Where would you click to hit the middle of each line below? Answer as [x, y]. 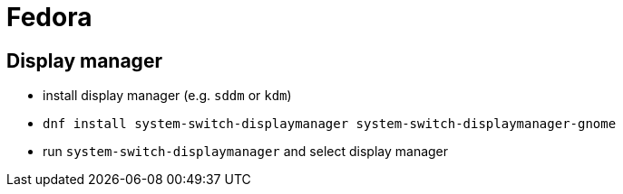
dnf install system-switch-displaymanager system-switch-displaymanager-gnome [330, 124]
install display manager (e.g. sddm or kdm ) [167, 96]
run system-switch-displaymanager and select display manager [246, 152]
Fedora [49, 17]
